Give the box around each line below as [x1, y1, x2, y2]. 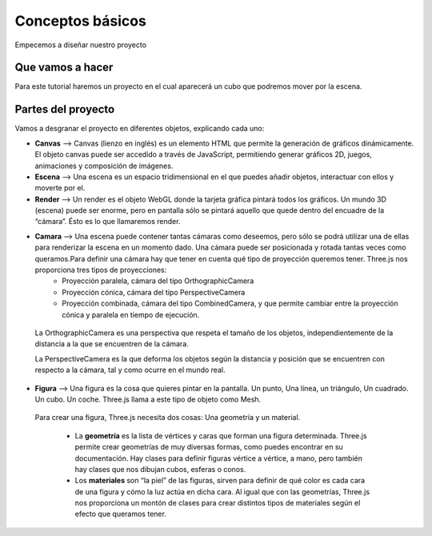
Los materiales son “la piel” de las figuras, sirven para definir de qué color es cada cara [74, 476, 366, 486]
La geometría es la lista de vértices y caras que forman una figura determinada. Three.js [74, 430, 367, 440]
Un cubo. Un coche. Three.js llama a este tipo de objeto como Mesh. [34, 394, 262, 404]
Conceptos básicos [14, 12, 147, 30]
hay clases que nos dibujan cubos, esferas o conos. [74, 464, 246, 474]
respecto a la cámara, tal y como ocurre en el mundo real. [34, 365, 226, 375]
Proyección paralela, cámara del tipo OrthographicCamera [62, 276, 254, 286]
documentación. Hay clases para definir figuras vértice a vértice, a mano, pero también [74, 453, 363, 463]
